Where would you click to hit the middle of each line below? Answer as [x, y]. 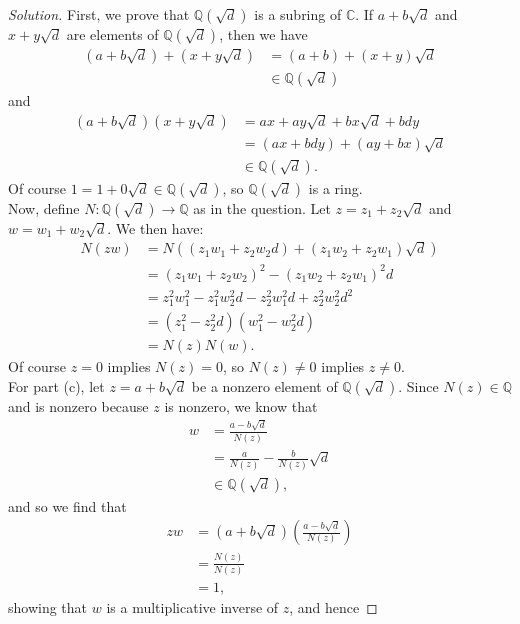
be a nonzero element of [264, 386]
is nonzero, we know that [241, 406]
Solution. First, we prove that [99, 14]
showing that [48, 606]
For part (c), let [56, 386]
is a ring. [335, 187]
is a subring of [298, 14]
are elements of [112, 34]
